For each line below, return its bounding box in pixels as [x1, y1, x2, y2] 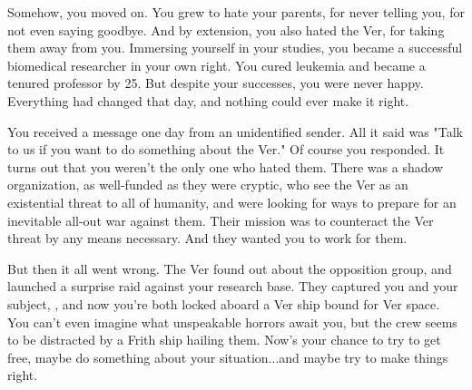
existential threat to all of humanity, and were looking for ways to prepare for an [7, 192, 457, 211]
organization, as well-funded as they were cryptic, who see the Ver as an [7, 175, 408, 194]
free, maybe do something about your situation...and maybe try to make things [7, 347, 448, 366]
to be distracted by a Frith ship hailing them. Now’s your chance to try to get [7, 330, 441, 349]
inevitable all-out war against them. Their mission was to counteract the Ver [7, 210, 434, 229]
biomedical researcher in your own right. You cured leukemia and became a [7, 55, 426, 74]
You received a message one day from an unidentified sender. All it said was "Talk [7, 122, 463, 141]
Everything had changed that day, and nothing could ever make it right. [7, 91, 409, 110]
